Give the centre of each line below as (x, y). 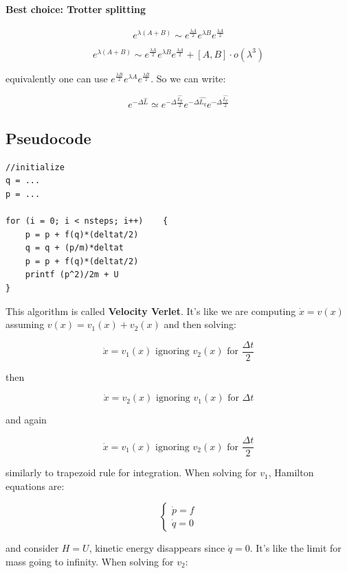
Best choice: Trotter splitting (76, 9)
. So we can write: (188, 78)
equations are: (35, 486)
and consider (32, 548)
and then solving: (200, 324)
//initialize (35, 167)
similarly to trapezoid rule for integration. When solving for (131, 472)
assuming (25, 324)
